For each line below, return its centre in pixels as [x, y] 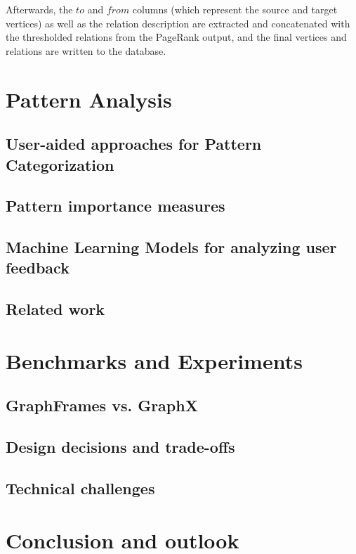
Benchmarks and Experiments [154, 360]
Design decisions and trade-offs [120, 447]
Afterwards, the [39, 9]
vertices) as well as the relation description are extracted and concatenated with [178, 23]
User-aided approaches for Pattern [134, 144]
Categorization [60, 164]
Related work [55, 309]
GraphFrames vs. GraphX [102, 405]
